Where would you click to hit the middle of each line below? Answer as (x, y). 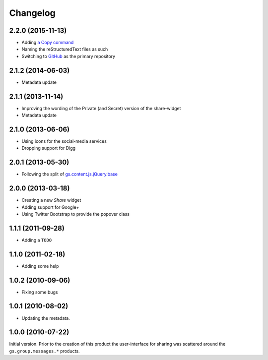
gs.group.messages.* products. (44, 351)
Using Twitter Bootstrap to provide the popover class (76, 214)
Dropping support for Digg (49, 148)
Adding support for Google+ (50, 207)
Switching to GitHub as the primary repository (68, 56)
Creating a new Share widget (51, 200)
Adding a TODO (37, 240)
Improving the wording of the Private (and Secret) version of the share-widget (101, 108)
